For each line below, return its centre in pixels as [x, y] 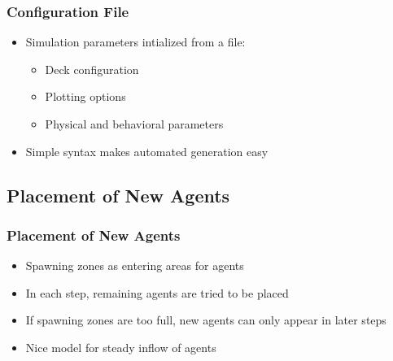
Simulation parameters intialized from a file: [135, 42]
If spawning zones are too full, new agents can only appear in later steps [206, 320]
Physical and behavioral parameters [134, 124]
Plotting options [85, 96]
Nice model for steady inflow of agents [121, 347]
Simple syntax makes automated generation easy [147, 151]
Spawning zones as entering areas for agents [135, 265]
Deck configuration [92, 69]
